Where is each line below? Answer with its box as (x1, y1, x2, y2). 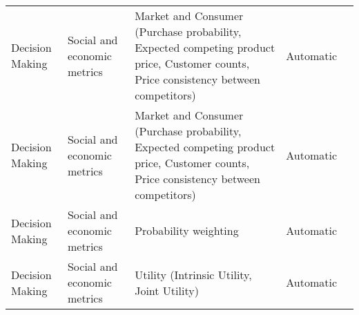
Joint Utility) (135, 282, 199, 298)
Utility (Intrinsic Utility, (135, 266, 252, 283)
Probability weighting (135, 222, 239, 238)
